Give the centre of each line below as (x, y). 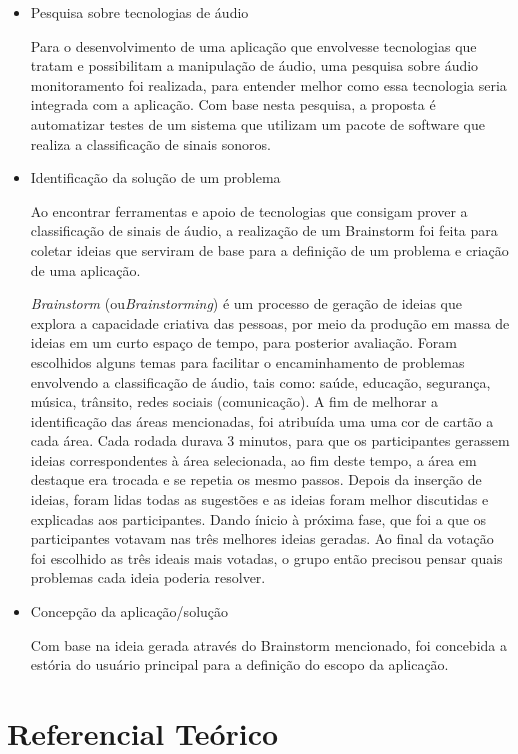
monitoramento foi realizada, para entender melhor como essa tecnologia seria (268, 84)
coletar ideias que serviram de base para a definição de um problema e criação (269, 249)
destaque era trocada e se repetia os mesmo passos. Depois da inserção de (256, 479)
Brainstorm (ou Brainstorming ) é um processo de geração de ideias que (246, 303)
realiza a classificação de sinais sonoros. (150, 143)
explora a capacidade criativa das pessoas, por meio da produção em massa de (270, 322)
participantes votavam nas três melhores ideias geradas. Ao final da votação (262, 538)
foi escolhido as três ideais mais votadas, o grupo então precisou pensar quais (266, 557)
